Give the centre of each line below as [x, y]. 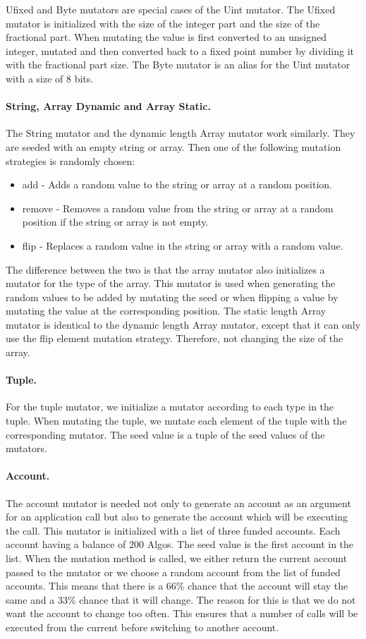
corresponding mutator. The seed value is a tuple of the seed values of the [165, 434]
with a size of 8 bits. [50, 78]
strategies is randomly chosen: [71, 160]
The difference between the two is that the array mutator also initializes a [165, 269]
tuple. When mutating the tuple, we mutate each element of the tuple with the [176, 421]
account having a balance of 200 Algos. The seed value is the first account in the [180, 544]
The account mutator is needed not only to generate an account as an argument [178, 503]
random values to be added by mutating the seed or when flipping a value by [172, 297]
